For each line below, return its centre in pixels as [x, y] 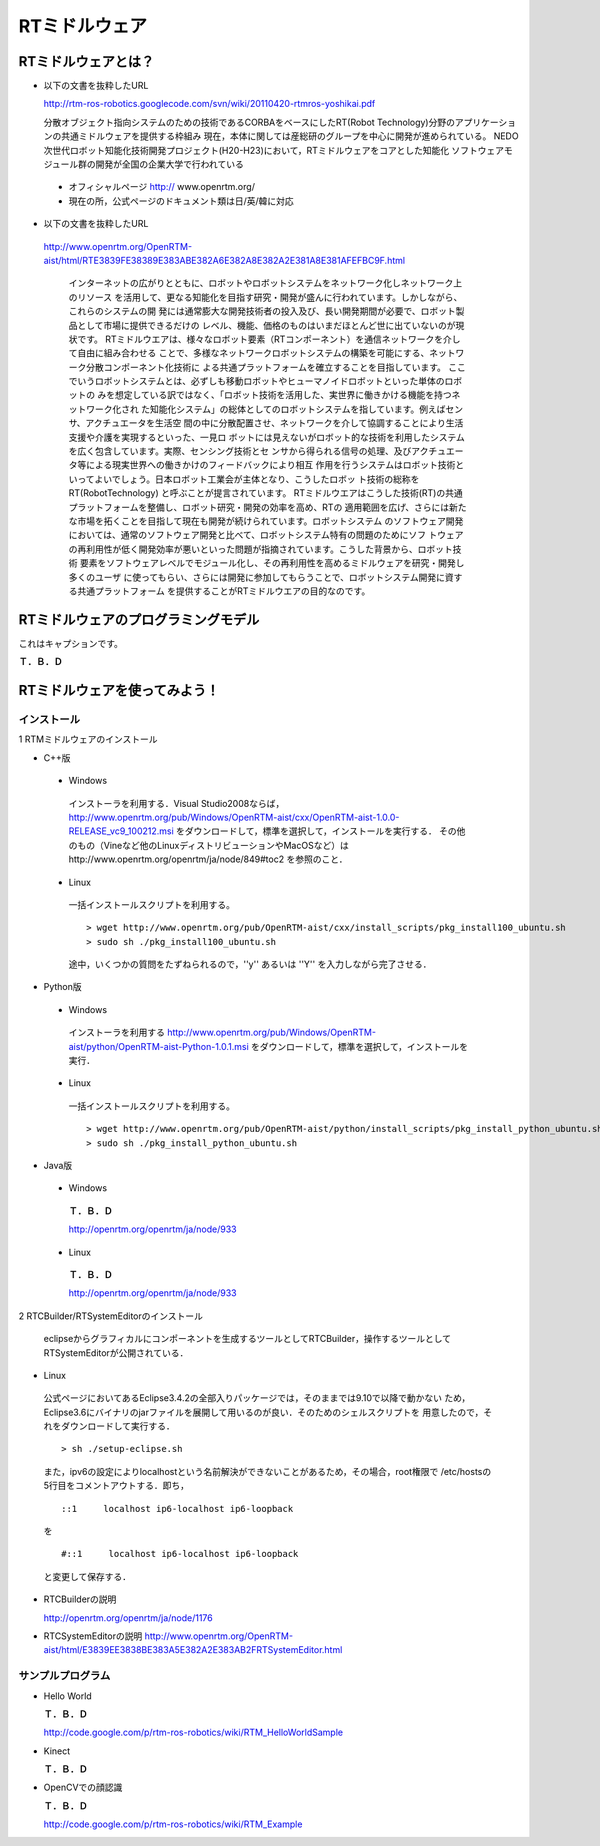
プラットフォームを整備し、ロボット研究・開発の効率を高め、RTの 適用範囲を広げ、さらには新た [267, 507]
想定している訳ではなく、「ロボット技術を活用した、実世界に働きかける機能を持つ [283, 395]
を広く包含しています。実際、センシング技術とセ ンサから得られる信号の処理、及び [240, 451]
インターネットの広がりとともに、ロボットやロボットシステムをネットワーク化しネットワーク [261, 283]
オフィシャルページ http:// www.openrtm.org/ [161, 187]
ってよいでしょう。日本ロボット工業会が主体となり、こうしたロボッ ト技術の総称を [248, 479]
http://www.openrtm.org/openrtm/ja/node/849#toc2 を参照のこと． [208, 859]
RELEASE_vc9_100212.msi [121, 831]
